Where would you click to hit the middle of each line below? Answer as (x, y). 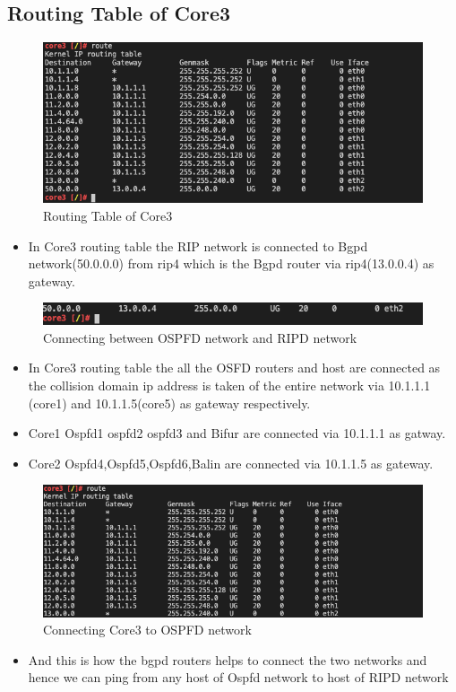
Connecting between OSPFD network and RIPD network (200, 337)
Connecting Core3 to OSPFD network (147, 630)
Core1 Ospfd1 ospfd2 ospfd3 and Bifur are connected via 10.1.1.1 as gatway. (237, 433)
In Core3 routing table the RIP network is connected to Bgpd (198, 245)
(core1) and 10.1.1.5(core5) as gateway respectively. (169, 403)
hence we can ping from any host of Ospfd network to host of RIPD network (238, 677)
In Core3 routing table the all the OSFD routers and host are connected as (234, 368)
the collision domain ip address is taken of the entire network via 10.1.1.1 (229, 385)
